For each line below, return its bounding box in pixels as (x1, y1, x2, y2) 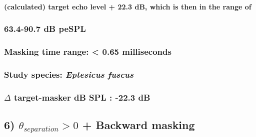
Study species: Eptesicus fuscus (4, 68, 133, 80)
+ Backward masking (82, 117, 195, 132)
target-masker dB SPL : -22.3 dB (13, 91, 150, 103)
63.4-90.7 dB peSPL (4, 22, 86, 35)
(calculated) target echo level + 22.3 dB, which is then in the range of (4, 1, 251, 11)
